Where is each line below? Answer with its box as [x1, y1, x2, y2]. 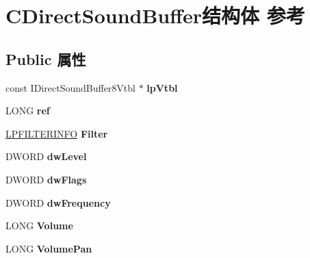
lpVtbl [146, 80, 178, 94]
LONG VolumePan [5, 241, 92, 255]
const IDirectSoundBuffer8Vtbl [5, 80, 135, 94]
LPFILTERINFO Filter [5, 126, 108, 140]
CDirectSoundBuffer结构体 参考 [5, 1, 305, 29]
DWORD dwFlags [5, 172, 87, 186]
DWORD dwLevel [5, 149, 87, 164]
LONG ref [5, 103, 50, 118]
